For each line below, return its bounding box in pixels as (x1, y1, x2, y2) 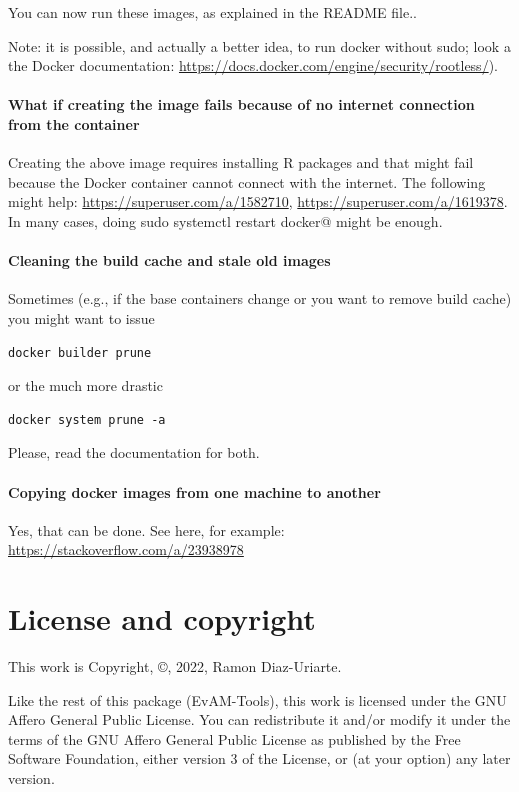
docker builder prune (8, 345, 152, 360)
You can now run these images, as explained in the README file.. (8, 2, 417, 22)
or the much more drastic (8, 375, 163, 396)
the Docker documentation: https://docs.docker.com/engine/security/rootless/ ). (8, 55, 498, 76)
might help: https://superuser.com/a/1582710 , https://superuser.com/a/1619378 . (8, 191, 508, 212)
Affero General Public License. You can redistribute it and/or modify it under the (8, 709, 511, 730)
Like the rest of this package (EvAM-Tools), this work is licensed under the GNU (8, 689, 507, 710)
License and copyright (8, 598, 316, 639)
